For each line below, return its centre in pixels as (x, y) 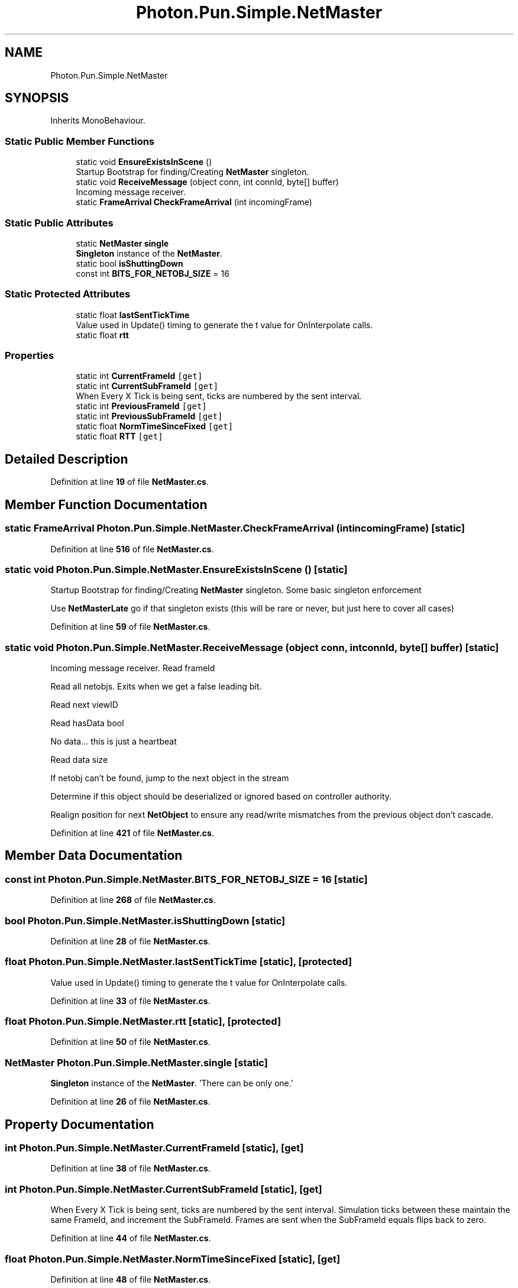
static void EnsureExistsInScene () (144, 162)
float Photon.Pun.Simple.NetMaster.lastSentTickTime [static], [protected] (179, 962)
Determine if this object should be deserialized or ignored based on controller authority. (221, 796)
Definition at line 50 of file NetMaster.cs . (130, 1042)
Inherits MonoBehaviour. (98, 121)
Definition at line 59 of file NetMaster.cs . (130, 627)
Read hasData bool (87, 723)
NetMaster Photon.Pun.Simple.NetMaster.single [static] (136, 1062)
